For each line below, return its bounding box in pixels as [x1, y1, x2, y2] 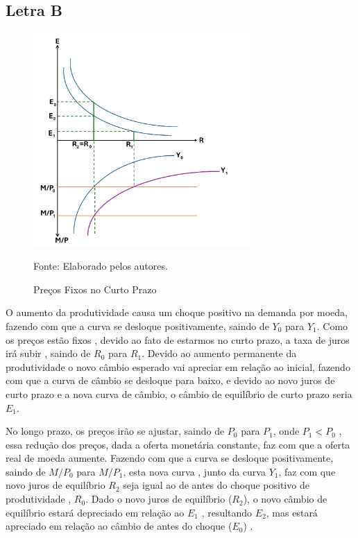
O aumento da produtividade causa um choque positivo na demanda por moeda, [6, 305, 348, 320]
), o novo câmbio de [243, 492, 327, 506]
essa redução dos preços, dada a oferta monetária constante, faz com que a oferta [6, 437, 350, 451]
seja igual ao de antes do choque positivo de [123, 478, 309, 492]
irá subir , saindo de [6, 346, 91, 361]
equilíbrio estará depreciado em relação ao [6, 505, 185, 519]
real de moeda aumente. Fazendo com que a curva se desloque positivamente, [6, 451, 334, 465]
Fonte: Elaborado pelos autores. [33, 259, 168, 273]
